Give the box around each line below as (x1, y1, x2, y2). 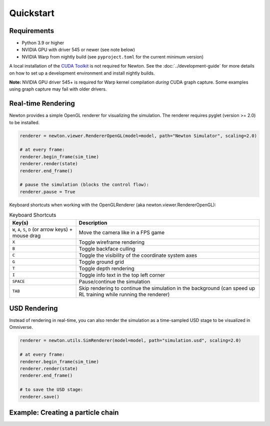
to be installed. (9, 119, 40, 125)
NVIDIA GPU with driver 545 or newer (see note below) (21, 47, 135, 53)
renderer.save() (19, 393, 60, 399)
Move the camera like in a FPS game (78, 229, 165, 236)
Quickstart (9, 8, 55, 19)
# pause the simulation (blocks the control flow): (19, 182, 149, 188)
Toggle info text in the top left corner (78, 271, 165, 278)
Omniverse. (9, 324, 33, 330)
